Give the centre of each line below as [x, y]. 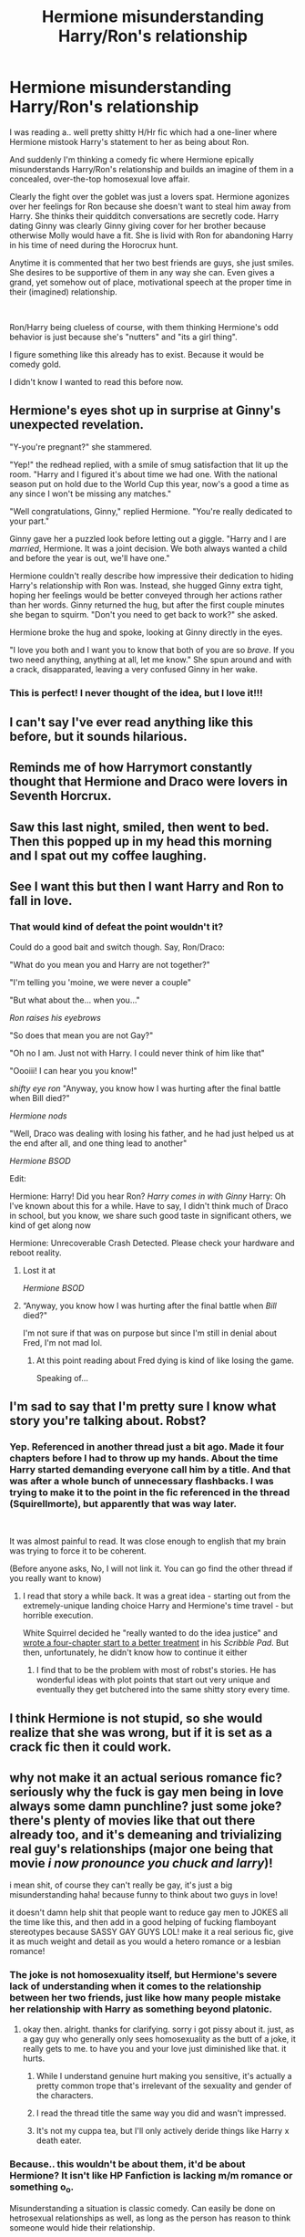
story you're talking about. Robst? [108, 1420]
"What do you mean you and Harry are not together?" [110, 964]
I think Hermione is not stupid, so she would [136, 1718]
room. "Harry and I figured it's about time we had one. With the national [143, 474]
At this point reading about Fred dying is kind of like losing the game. [165, 1360]
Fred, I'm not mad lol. [62, 1342]
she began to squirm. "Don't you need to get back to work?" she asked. [144, 614]
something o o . [42, 2188]
